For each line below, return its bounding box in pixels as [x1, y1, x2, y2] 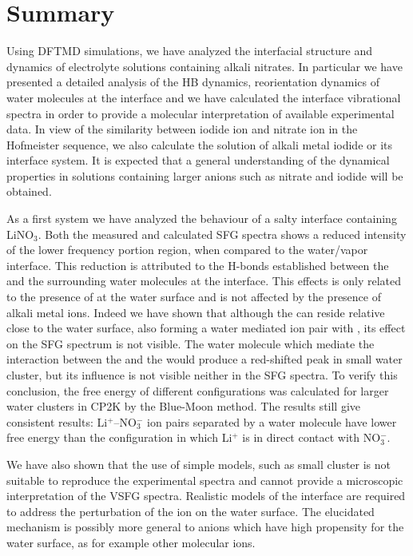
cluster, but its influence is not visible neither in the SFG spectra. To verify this [6, 367, 398, 383]
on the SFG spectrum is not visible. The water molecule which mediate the [6, 335, 375, 351]
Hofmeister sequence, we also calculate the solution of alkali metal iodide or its [6, 136, 393, 153]
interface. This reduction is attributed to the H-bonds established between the [6, 256, 389, 273]
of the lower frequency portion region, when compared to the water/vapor [6, 241, 368, 258]
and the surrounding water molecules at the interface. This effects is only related [6, 272, 402, 289]
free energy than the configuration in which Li [6, 429, 232, 446]
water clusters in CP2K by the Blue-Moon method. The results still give [6, 398, 361, 415]
